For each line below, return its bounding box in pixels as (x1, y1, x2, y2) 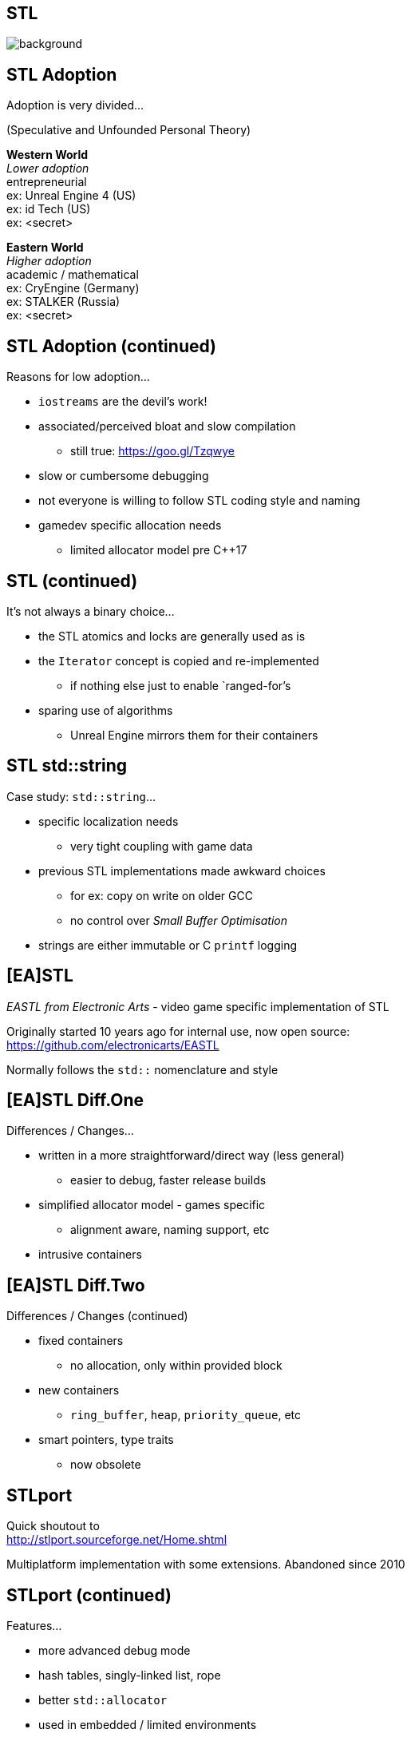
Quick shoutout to (6, 1519, 100, 1533)
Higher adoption (6, 254, 92, 268)
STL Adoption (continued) (6, 335, 217, 356)
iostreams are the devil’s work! (38, 395, 207, 409)
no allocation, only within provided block (70, 1358, 283, 1373)
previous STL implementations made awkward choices (38, 863, 326, 878)
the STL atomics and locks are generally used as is (38, 629, 306, 643)
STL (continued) (6, 570, 138, 591)
